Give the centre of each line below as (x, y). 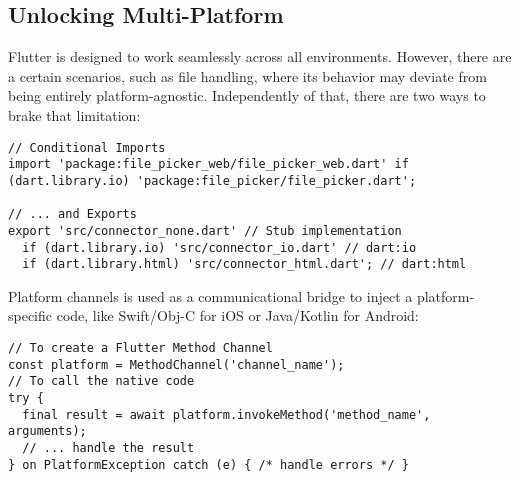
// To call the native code (101, 381)
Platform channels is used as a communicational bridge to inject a (210, 295)
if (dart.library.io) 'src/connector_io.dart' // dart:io (219, 247)
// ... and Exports (72, 214)
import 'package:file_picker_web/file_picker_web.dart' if (208, 164)
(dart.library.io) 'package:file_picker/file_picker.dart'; (212, 180)
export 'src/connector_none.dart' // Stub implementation (205, 230)
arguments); (47, 431)
